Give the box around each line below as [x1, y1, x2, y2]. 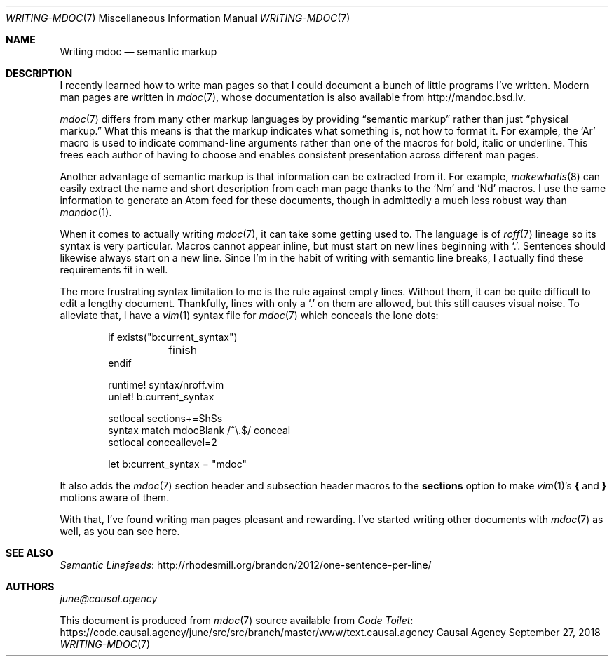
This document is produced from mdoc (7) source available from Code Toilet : [60, 614, 414, 626]
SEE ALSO [6, 547, 53, 559]
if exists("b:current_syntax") [108, 331, 238, 343]
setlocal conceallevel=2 [108, 436, 217, 448]
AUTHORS [6, 581, 55, 593]
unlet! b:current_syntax [108, 391, 214, 403]
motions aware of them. [60, 492, 170, 504]
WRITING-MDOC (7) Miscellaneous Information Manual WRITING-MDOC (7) [6, 12, 350, 24]
